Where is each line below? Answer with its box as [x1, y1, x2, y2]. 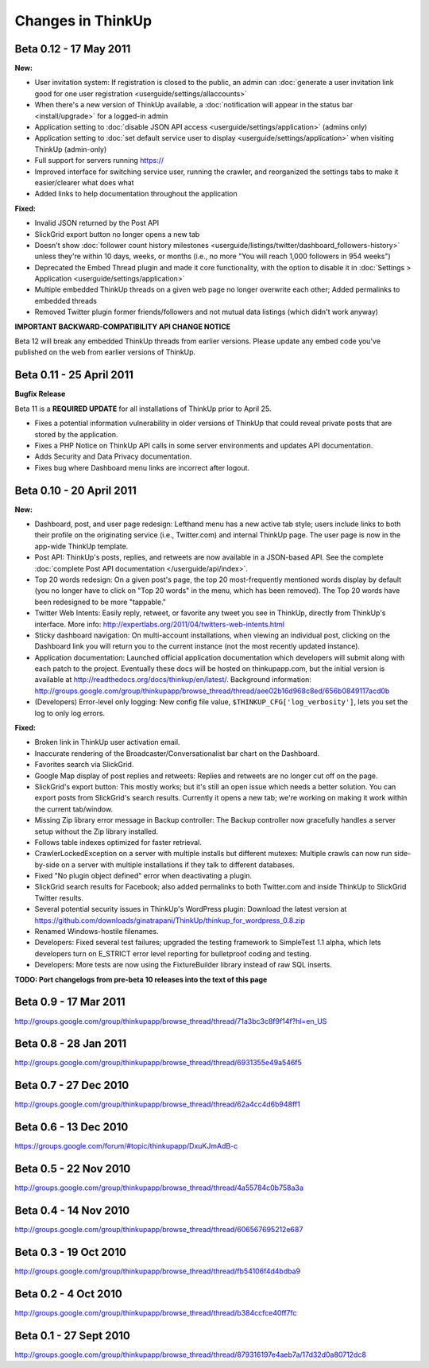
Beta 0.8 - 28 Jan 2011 [14, 1037, 127, 1051]
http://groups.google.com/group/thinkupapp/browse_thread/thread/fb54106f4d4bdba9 [14, 1266, 301, 1276]
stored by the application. [34, 429, 118, 439]
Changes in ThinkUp [14, 12, 153, 29]
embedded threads [34, 296, 97, 305]
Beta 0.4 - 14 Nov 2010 [14, 1203, 130, 1217]
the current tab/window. [34, 804, 114, 814]
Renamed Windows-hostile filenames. [34, 927, 159, 936]
